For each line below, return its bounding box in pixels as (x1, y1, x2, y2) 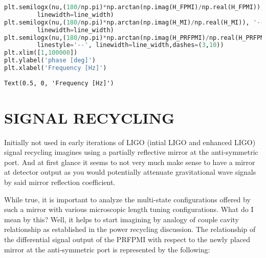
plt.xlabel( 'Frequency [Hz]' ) (4, 64, 107, 72)
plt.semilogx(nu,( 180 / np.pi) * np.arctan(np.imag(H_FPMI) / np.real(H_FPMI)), (4, 4, 264, 11)
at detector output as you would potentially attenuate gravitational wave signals (4, 167, 256, 177)
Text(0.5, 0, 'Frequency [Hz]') (4, 79, 114, 87)
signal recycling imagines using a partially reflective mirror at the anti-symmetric (4, 147, 258, 157)
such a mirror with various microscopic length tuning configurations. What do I (4, 204, 254, 215)
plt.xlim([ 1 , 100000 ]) (4, 49, 78, 57)
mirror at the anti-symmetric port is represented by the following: (4, 244, 210, 254)
